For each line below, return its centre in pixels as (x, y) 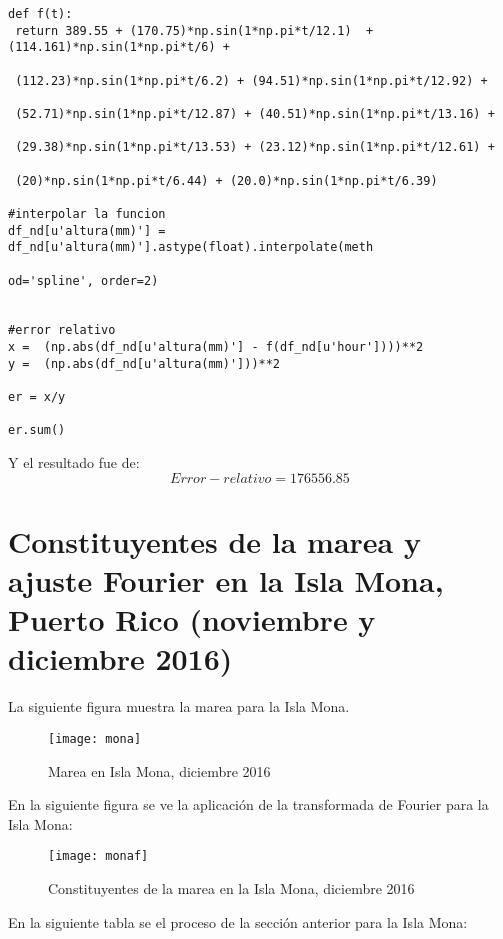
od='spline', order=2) (83, 280)
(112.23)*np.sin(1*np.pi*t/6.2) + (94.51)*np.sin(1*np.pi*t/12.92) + (251, 80)
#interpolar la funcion (87, 213)
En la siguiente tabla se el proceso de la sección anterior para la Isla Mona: (238, 921)
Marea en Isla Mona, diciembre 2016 (159, 770)
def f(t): (40, 14)
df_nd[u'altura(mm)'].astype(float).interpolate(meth (191, 247)
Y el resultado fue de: (74, 462)
